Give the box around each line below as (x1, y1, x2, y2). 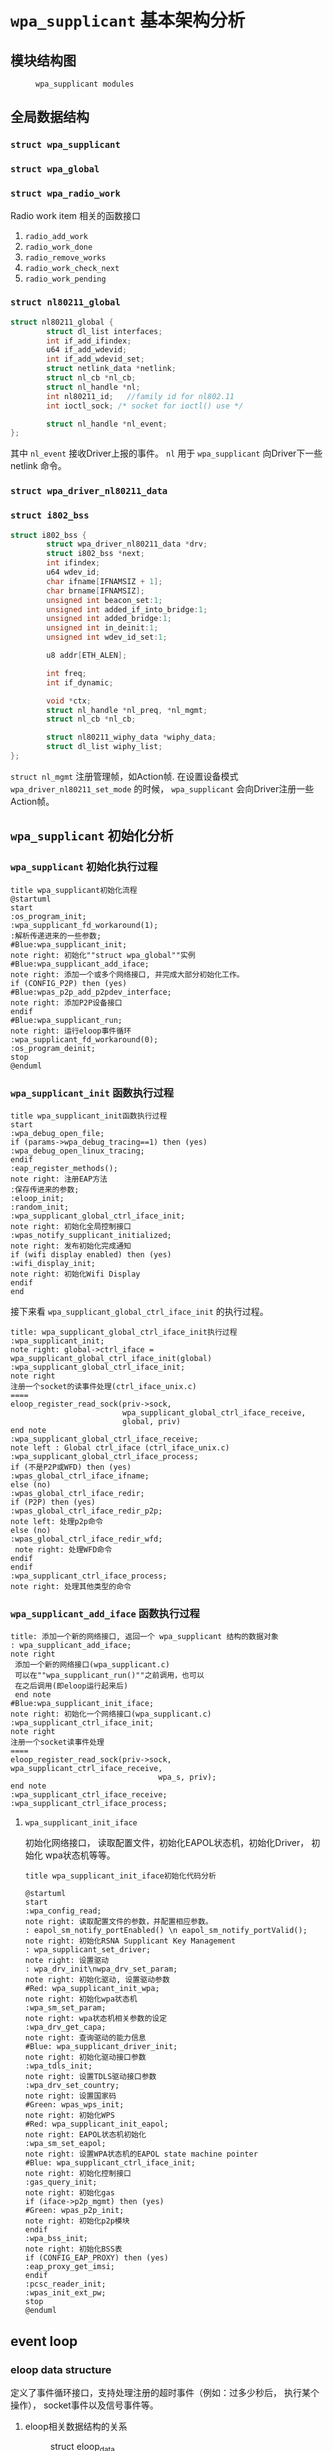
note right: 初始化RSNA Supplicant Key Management (24, 1936, 237, 1946)
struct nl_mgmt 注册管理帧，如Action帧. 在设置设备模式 (10, 770, 239, 782)
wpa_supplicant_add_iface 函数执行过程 (10, 1606, 200, 1620)
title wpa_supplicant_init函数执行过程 (10, 1111, 168, 1121)
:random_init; (10, 1202, 70, 1212)
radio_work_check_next (24, 263, 120, 273)
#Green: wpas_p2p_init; (24, 2206, 125, 2216)
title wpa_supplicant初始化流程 (10, 885, 138, 895)
